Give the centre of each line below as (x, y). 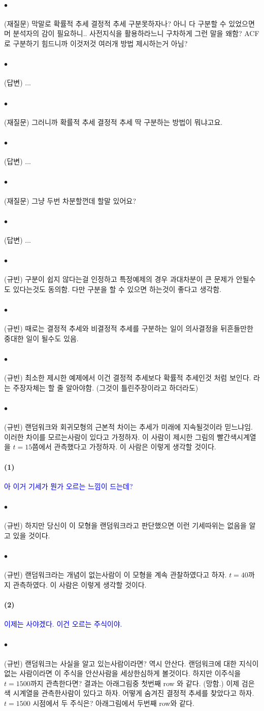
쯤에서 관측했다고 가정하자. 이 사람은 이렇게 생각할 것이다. (124, 447)
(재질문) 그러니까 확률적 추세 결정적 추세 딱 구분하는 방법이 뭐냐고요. (113, 122)
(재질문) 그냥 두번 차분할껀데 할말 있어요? (70, 200)
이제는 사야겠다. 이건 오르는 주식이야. (63, 624)
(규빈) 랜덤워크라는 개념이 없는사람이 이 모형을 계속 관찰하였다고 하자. (115, 575)
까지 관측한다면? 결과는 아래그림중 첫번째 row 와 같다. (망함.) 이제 (135, 683)
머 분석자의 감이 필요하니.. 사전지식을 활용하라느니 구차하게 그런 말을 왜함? (123, 33)
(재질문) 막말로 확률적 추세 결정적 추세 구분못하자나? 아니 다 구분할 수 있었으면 (129, 23)
